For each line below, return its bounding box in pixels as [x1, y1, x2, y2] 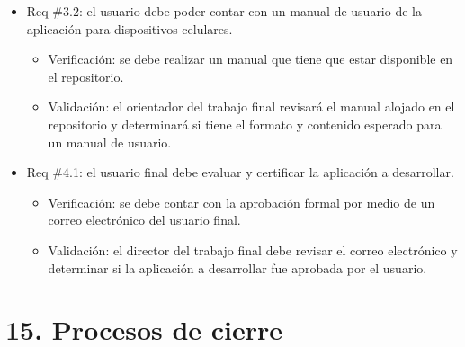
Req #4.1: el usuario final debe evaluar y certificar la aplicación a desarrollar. [26, 163, 454, 182]
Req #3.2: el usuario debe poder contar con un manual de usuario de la [26, 2, 422, 20]
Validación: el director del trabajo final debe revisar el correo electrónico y [48, 240, 458, 259]
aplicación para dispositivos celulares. [26, 19, 233, 38]
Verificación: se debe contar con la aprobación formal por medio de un [48, 192, 435, 211]
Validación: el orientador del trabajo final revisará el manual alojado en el [48, 97, 455, 116]
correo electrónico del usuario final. [48, 210, 241, 229]
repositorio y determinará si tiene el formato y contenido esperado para [48, 114, 442, 133]
